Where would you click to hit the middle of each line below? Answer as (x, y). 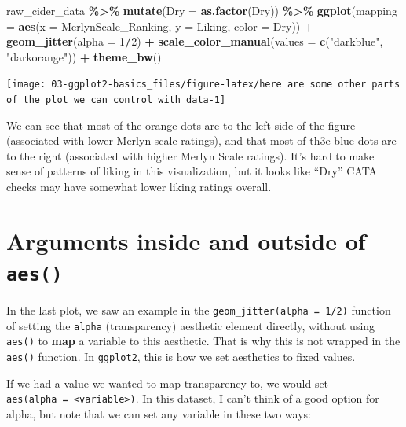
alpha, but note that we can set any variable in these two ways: (159, 413)
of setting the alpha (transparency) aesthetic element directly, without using (191, 325)
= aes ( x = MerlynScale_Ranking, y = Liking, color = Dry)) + (160, 26)
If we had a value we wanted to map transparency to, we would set (168, 383)
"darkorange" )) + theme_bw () (84, 56)
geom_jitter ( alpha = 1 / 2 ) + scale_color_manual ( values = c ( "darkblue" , (195, 41)
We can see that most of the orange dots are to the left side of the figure (181, 125)
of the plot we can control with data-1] (116, 100)
